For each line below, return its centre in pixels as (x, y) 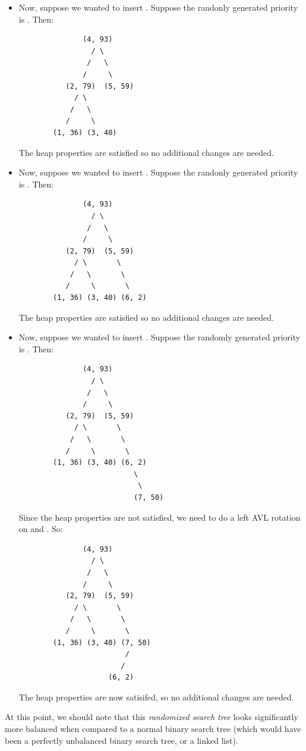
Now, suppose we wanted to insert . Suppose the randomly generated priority (160, 337)
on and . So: (41, 529)
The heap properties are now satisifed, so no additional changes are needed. (156, 697)
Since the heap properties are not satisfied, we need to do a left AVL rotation (160, 517)
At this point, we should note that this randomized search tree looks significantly (152, 717)
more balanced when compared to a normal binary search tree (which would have (153, 729)
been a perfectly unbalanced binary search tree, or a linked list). (122, 740)
